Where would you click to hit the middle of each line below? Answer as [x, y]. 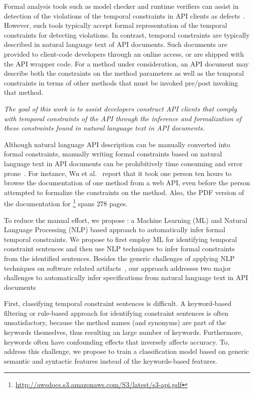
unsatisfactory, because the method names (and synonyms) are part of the [115, 322]
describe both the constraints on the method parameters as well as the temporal [124, 73]
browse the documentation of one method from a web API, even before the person [127, 183]
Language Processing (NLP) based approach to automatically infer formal [115, 229]
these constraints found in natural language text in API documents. [105, 128]
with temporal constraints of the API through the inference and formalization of [123, 118]
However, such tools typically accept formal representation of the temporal [116, 25]
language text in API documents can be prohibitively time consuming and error [123, 163]
